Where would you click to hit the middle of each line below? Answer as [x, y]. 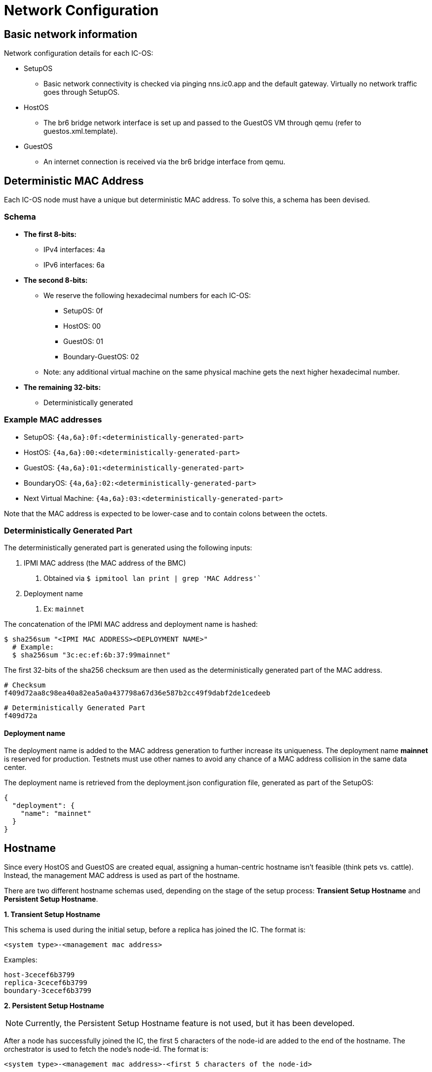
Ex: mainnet [64, 609]
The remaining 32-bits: [62, 387]
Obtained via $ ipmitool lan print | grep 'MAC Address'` [153, 578]
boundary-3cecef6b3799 [48, 991]
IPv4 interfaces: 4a [74, 249]
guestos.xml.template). [81, 131]
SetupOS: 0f [83, 310]
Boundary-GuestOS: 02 [101, 356]
